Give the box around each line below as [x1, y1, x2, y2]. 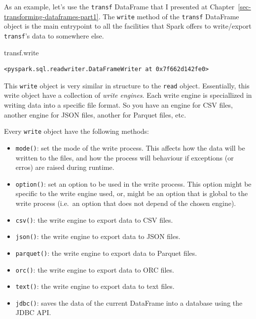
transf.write [4, 47, 39, 57]
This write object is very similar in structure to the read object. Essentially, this [4, 80, 250, 90]
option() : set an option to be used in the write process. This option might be [15, 178, 252, 189]
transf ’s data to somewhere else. [4, 30, 104, 40]
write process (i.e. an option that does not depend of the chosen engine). [15, 198, 236, 208]
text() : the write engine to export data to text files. [15, 281, 175, 291]
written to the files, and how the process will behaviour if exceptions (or [15, 152, 234, 162]
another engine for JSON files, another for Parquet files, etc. [4, 109, 186, 120]
